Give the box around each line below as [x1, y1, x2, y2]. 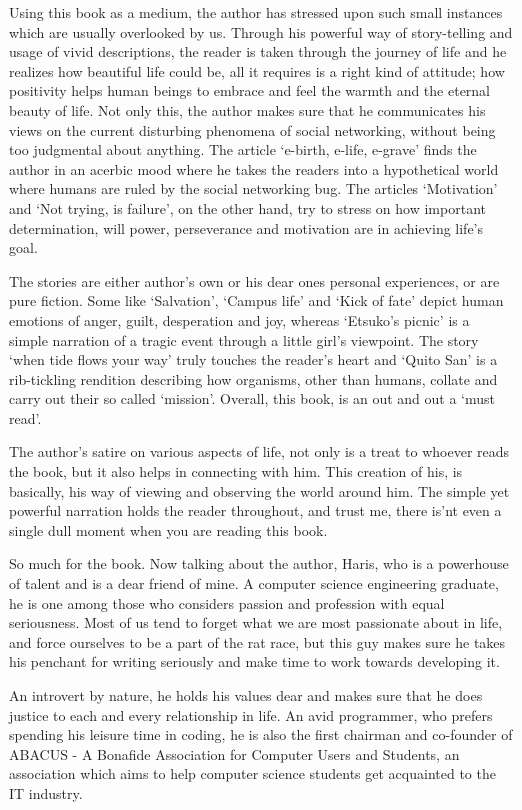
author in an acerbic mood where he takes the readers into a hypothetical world [9, 158, 499, 179]
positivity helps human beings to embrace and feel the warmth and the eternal [9, 80, 491, 101]
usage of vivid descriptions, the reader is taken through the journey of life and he [9, 41, 507, 62]
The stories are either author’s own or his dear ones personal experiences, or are [9, 270, 500, 291]
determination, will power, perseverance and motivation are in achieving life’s [9, 217, 484, 238]
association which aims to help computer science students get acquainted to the [9, 763, 496, 784]
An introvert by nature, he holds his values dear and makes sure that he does [9, 685, 483, 705]
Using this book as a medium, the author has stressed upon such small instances [9, 2, 503, 22]
